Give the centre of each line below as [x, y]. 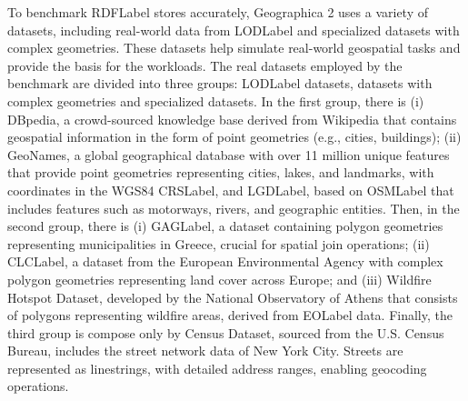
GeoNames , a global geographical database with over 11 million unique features [229, 154]
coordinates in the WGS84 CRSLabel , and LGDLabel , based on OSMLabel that [231, 190]
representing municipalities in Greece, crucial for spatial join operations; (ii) [219, 243]
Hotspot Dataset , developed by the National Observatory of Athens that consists [233, 297]
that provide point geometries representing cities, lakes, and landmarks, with [221, 172]
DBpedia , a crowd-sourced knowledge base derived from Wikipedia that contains [232, 119]
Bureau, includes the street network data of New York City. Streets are [205, 351]
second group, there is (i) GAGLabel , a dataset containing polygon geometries [225, 226]
